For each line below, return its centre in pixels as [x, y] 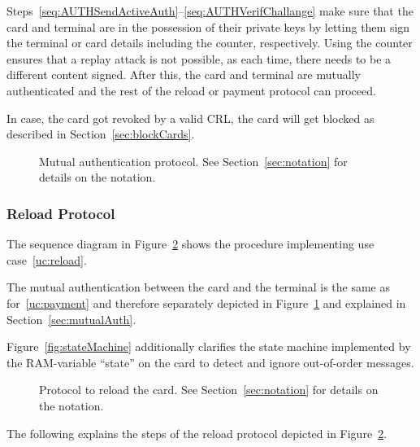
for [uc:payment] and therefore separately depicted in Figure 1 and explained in [206, 302]
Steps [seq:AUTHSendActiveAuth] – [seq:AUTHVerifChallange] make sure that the [210, 11]
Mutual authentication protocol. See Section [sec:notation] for [193, 161]
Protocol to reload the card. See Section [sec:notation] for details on [209, 390]
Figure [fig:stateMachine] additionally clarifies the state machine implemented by [209, 346]
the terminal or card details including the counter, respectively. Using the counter [210, 43]
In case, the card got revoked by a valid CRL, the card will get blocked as [191, 118]
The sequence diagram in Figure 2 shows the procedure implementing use [191, 244]
